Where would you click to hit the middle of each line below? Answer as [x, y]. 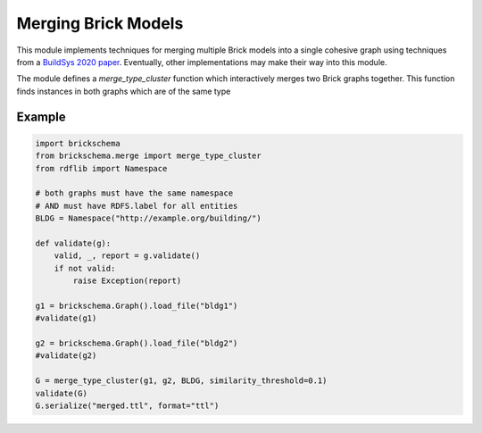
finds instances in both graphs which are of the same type [124, 91]
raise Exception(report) [127, 281]
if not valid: [85, 268]
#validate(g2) [66, 356]
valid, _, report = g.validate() [127, 256]
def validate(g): [73, 243]
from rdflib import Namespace [101, 168]
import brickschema [78, 143]
